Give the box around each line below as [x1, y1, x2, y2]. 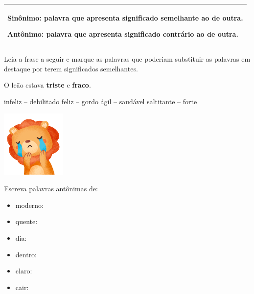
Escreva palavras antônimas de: [4, 183, 98, 194]
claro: [15, 266, 32, 276]
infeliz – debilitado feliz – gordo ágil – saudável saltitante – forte [4, 96, 197, 106]
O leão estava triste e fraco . [4, 80, 91, 90]
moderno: [15, 200, 44, 210]
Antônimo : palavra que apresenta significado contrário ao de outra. [7, 29, 238, 39]
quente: [15, 216, 38, 226]
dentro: [15, 249, 37, 259]
